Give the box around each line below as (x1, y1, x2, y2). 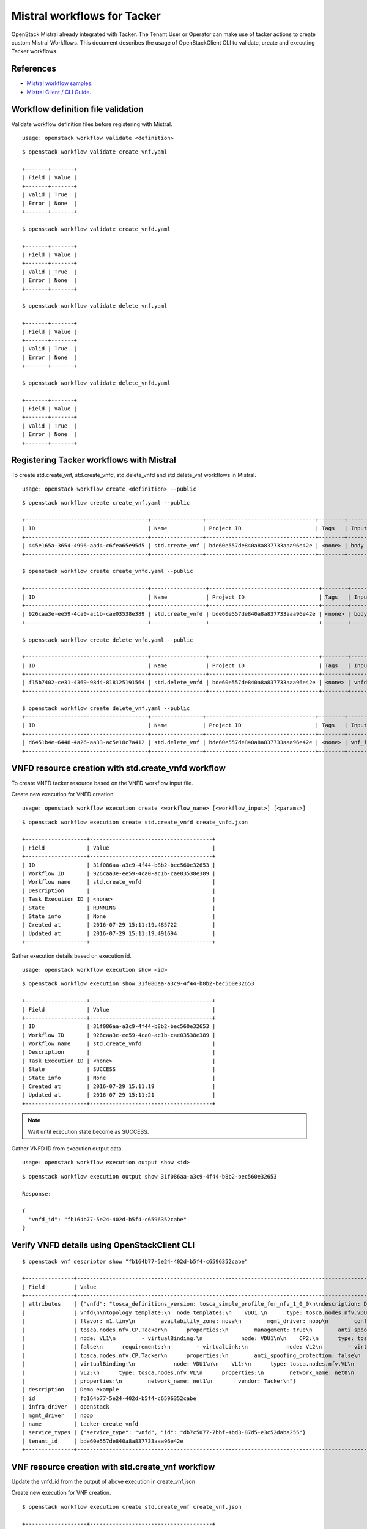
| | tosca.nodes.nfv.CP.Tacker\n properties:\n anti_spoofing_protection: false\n (22, 1352, 361, 1359)
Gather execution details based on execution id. (11, 952, 132, 960)
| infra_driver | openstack (22, 1404, 109, 1410)
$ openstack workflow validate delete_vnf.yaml (22, 303, 168, 309)
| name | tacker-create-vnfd (22, 1420, 139, 1427)
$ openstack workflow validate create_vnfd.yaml (22, 225, 171, 232)
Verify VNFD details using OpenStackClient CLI (11, 1240, 195, 1250)
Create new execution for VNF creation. (11, 1489, 111, 1497)
